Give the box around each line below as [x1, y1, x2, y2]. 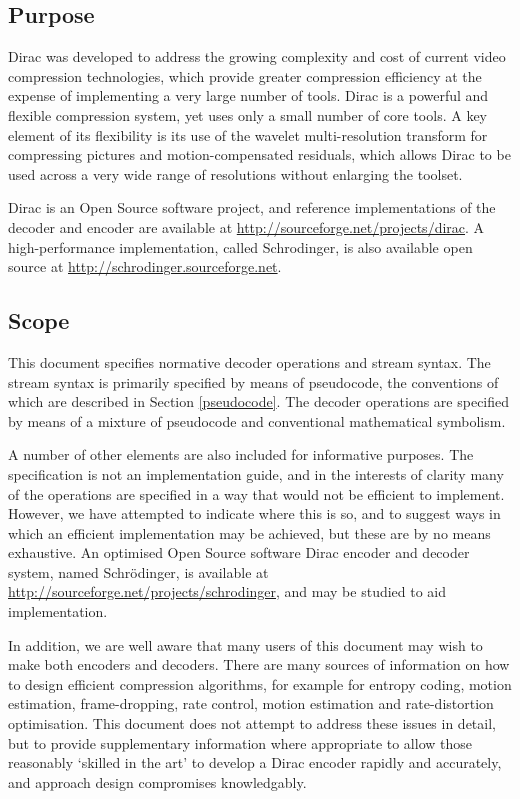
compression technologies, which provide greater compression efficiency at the [8, 65, 482, 86]
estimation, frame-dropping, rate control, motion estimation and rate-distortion [8, 693, 494, 714]
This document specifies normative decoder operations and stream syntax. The [8, 351, 491, 372]
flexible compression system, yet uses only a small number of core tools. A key [8, 104, 487, 125]
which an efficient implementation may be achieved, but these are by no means [8, 522, 491, 543]
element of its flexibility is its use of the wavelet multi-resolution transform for [8, 124, 488, 145]
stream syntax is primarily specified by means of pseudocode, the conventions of [8, 371, 499, 392]
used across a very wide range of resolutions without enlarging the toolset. [8, 163, 463, 184]
